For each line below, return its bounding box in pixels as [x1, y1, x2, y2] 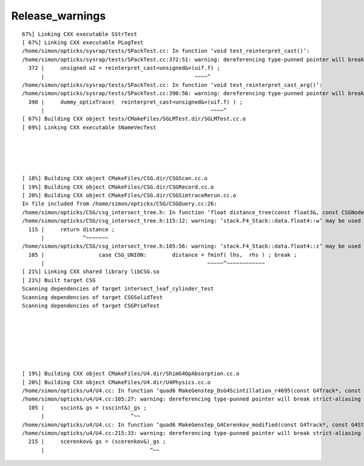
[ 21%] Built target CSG [22, 277, 96, 283]
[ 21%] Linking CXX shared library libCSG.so [22, 268, 160, 275]
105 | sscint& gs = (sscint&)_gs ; [28, 404, 147, 411]
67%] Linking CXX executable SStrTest [22, 30, 138, 38]
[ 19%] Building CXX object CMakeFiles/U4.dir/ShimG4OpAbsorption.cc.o [22, 370, 240, 377]
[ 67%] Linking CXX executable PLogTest [22, 39, 144, 46]
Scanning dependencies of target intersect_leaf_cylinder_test [22, 285, 214, 292]
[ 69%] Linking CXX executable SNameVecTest [22, 124, 157, 130]
